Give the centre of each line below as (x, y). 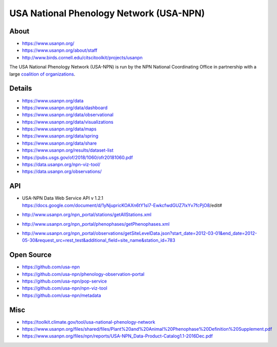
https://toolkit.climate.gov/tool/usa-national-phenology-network (89, 322)
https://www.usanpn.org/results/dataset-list (68, 150)
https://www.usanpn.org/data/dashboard (65, 108)
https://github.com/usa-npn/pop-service (65, 281)
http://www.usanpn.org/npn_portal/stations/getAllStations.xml (87, 215)
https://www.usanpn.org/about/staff (60, 50)
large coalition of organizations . (42, 74)
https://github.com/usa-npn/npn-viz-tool (65, 288)
